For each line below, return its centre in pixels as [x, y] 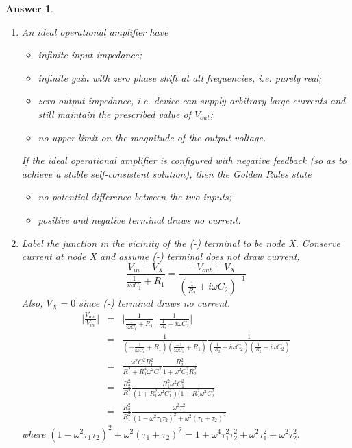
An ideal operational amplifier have [95, 31]
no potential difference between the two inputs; [135, 197]
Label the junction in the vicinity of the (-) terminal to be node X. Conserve [181, 243]
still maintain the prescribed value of [114, 114]
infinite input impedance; [90, 55]
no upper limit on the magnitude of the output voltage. [152, 137]
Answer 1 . [29, 8]
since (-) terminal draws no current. [154, 303]
